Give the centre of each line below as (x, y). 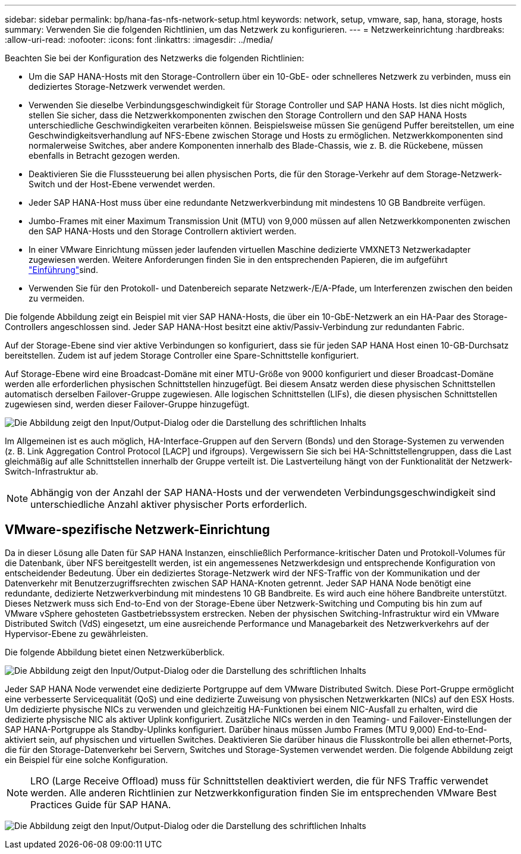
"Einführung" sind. (63, 270)
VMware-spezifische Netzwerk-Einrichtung (137, 530)
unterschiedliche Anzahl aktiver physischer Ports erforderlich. (169, 504)
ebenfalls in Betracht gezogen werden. (104, 156)
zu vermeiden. (57, 298)
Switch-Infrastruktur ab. (52, 471)
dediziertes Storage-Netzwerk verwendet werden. (127, 87)
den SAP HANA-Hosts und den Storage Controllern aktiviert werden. (163, 231)
